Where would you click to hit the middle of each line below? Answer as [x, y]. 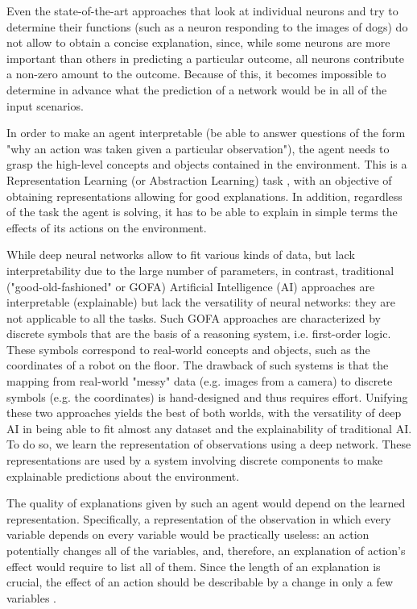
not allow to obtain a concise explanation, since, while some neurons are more [198, 42]
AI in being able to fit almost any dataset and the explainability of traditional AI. [209, 428]
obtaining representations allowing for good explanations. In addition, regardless [204, 196]
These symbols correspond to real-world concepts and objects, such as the [188, 349]
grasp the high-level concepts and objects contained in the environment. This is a [207, 164]
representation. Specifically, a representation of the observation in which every [199, 518]
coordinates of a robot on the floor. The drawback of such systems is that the [198, 365]
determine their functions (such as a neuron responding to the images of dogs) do [207, 26]
